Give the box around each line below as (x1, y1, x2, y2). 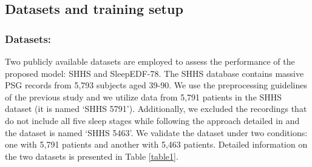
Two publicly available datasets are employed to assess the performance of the (5, 55, 295, 67)
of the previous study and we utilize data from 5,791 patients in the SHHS (5, 90, 282, 103)
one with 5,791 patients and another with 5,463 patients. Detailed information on (5, 138, 308, 151)
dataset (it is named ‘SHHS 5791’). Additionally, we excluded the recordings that (5, 102, 307, 115)
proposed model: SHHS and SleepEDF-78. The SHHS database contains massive (5, 67, 304, 79)
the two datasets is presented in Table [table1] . (5, 149, 178, 162)
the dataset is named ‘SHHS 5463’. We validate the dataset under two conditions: (5, 126, 308, 139)
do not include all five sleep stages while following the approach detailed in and (5, 114, 300, 126)
